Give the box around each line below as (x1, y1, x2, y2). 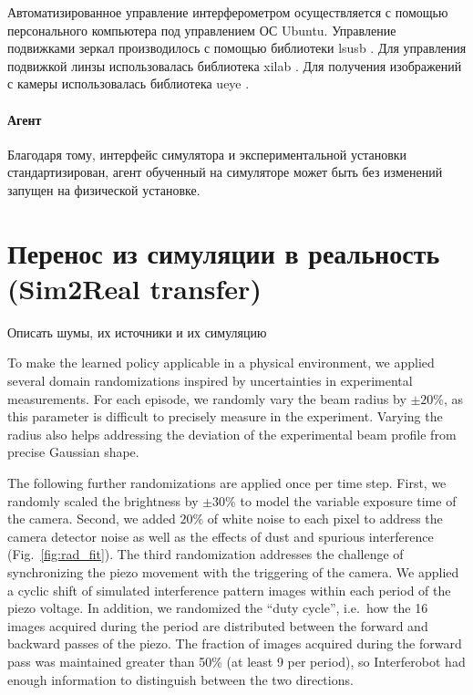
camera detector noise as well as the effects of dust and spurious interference (7, 526, 434, 545)
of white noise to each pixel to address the (207, 509, 443, 528)
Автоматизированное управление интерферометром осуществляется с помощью (7, 3, 448, 21)
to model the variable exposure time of (240, 491, 457, 510)
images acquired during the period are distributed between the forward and (7, 616, 428, 635)
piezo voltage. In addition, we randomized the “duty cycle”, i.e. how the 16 (7, 598, 428, 617)
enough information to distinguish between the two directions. (7, 669, 354, 689)
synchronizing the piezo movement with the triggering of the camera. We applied (7, 562, 459, 581)
